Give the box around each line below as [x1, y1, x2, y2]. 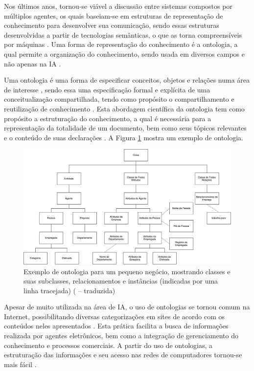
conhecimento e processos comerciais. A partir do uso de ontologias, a [4, 340, 213, 350]
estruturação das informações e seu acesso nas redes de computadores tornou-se [4, 349, 242, 360]
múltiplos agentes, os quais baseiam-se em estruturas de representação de [4, 10, 223, 21]
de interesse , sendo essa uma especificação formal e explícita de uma [4, 84, 210, 94]
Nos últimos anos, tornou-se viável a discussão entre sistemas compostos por [4, 1, 232, 11]
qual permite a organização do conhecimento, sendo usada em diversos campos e [4, 48, 245, 59]
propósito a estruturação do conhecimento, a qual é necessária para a [4, 113, 211, 123]
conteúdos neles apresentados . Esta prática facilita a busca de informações [4, 321, 229, 331]
